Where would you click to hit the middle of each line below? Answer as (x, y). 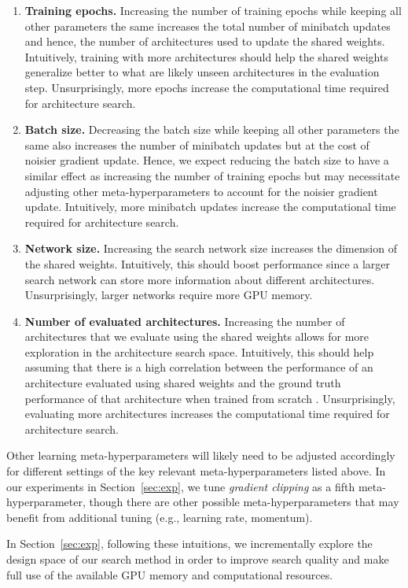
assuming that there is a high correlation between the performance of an (199, 367)
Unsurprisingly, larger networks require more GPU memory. (169, 295)
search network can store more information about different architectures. (200, 279)
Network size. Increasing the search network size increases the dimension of (211, 248)
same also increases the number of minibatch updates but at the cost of (197, 144)
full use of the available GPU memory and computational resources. (170, 574)
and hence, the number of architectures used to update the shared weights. (205, 41)
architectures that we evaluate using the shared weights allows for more (197, 337)
